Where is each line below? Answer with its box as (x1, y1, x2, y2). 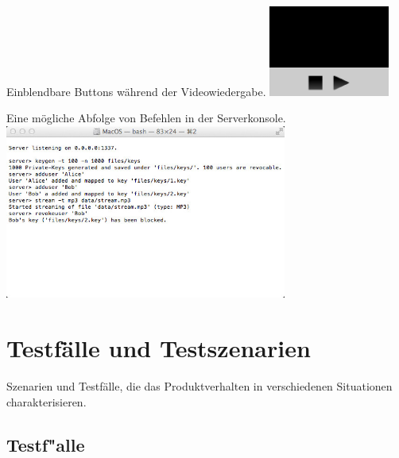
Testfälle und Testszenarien (6, 332, 311, 364)
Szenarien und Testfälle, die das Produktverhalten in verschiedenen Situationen (6, 378, 393, 394)
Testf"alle (6, 432, 85, 456)
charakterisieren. (6, 393, 87, 410)
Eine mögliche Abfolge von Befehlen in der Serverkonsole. (6, 110, 286, 126)
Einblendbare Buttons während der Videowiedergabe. (6, 83, 266, 99)
